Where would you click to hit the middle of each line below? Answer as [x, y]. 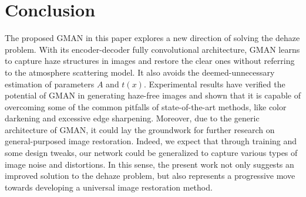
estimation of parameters [50, 84]
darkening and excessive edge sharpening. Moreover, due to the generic [132, 118]
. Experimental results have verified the [214, 84]
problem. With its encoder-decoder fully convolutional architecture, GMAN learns [152, 49]
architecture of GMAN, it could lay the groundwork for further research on [140, 129]
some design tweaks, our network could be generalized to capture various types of [151, 153]
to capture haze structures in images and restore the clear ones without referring [150, 61]
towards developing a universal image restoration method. [109, 187]
